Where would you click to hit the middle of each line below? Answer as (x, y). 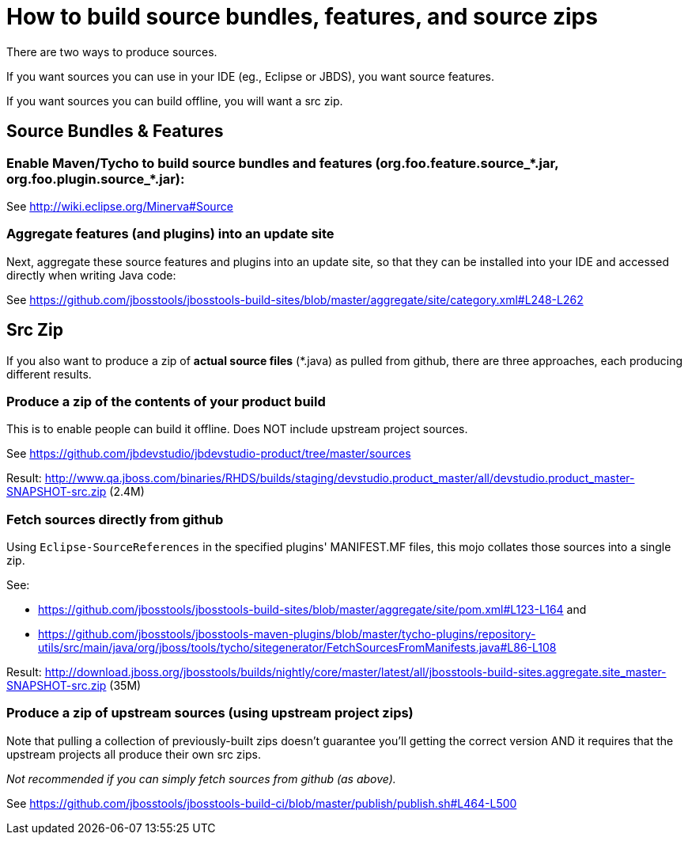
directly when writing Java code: (91, 275)
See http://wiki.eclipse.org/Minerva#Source (120, 206)
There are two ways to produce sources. (112, 51)
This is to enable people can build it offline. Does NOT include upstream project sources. (237, 429)
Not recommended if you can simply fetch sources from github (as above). (201, 778)
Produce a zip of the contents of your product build (166, 401)
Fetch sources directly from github (115, 519)
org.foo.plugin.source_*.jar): (96, 179)
